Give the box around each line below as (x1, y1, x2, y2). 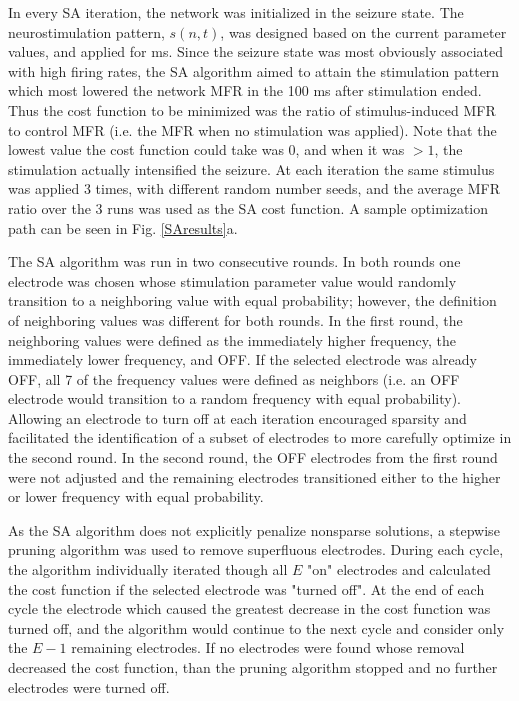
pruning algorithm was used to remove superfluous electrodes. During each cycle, (8, 539, 504, 560)
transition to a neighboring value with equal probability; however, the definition (8, 290, 497, 311)
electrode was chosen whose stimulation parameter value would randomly (8, 270, 457, 291)
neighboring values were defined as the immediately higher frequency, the (8, 329, 456, 350)
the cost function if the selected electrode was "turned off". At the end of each (8, 578, 485, 599)
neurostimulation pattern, (8, 21, 165, 42)
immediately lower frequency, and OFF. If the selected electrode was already (8, 349, 477, 370)
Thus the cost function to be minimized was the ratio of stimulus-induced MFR (8, 99, 496, 120)
